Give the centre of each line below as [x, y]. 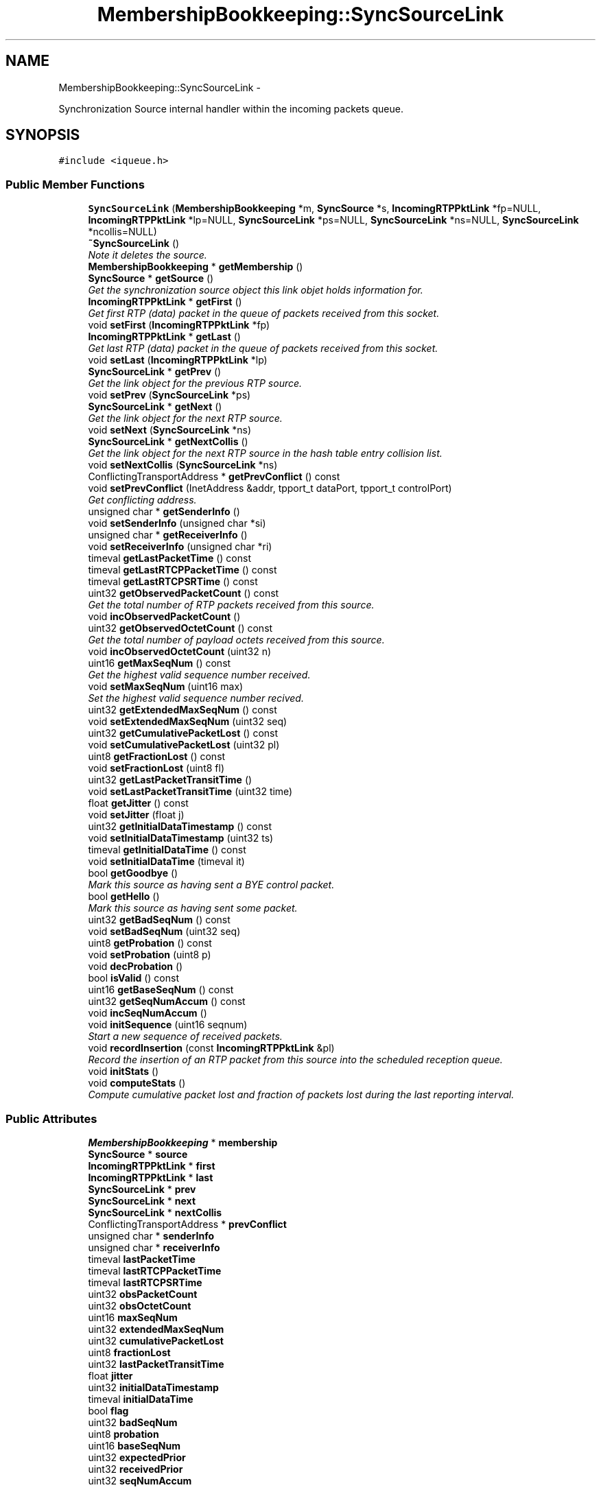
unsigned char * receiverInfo [154, 1247]
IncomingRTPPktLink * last [151, 1177]
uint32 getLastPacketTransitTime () [170, 780]
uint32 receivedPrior [135, 1469]
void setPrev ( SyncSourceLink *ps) [169, 395]
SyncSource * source [138, 1154]
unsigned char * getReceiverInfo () [168, 535]
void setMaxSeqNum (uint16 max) [166, 687]
